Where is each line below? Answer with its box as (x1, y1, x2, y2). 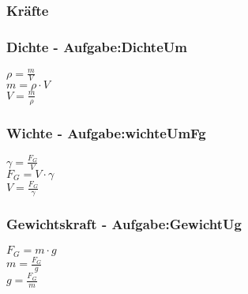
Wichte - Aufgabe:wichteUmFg (6, 122, 206, 142)
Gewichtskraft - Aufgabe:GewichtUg (6, 213, 242, 233)
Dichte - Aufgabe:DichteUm (6, 36, 187, 56)
